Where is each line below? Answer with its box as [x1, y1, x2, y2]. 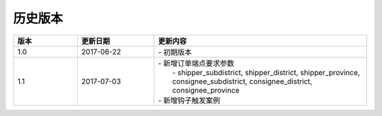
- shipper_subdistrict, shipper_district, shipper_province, [172, 67, 360, 77]
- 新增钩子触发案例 [158, 95, 221, 105]
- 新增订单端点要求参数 [158, 58, 235, 68]
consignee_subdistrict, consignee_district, [172, 76, 313, 86]
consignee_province [172, 85, 240, 95]
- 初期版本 [158, 47, 192, 57]
